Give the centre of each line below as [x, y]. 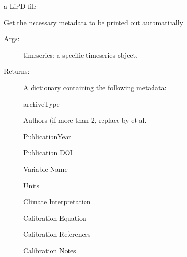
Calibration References [57, 234]
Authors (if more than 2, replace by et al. [85, 120]
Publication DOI [48, 153]
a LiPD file [20, 6]
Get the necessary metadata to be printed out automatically [93, 22]
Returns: [17, 71]
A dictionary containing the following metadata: [95, 87]
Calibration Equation [55, 217]
